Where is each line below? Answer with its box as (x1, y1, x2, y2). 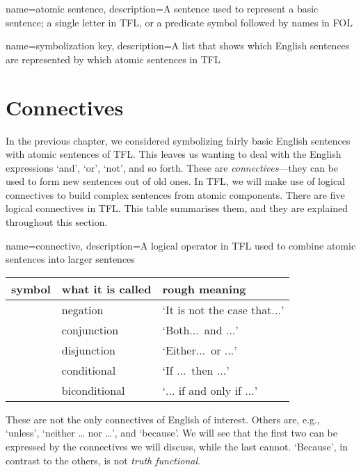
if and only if (178, 382, 241, 398)
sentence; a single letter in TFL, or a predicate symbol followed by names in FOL (6, 15, 353, 29)
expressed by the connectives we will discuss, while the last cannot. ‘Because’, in (6, 439, 348, 454)
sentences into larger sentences (6, 252, 135, 266)
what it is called (61, 280, 152, 297)
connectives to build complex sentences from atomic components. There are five (6, 187, 345, 202)
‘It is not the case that (162, 301, 272, 318)
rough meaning (162, 280, 246, 297)
